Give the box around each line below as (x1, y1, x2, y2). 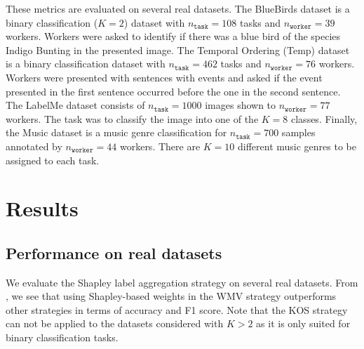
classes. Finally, (291, 111, 358, 126)
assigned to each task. (6, 152, 100, 167)
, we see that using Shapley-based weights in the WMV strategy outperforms (6, 289, 337, 303)
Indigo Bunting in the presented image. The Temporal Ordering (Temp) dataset (6, 42, 350, 57)
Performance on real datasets (6, 242, 222, 263)
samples (281, 125, 316, 140)
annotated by (6, 138, 62, 153)
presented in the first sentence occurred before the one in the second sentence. (6, 84, 341, 98)
